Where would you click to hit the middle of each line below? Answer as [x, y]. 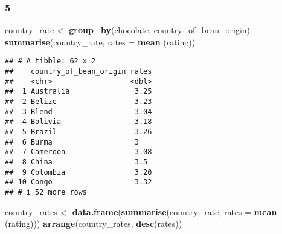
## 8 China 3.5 [76, 162]
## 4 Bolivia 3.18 [79, 122]
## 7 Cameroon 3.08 [79, 152]
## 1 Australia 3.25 [79, 92]
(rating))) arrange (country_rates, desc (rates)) [94, 223]
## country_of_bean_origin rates [79, 72]
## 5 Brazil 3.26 [79, 132]
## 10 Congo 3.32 [79, 182]
